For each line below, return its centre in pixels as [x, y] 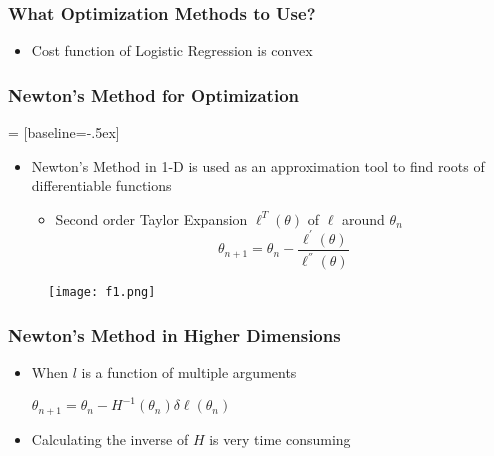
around [363, 218]
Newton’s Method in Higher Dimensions [174, 334]
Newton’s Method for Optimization [154, 94]
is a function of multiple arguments [189, 372]
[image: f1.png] [102, 292]
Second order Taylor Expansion [151, 218]
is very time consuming [280, 438]
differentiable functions [101, 185]
